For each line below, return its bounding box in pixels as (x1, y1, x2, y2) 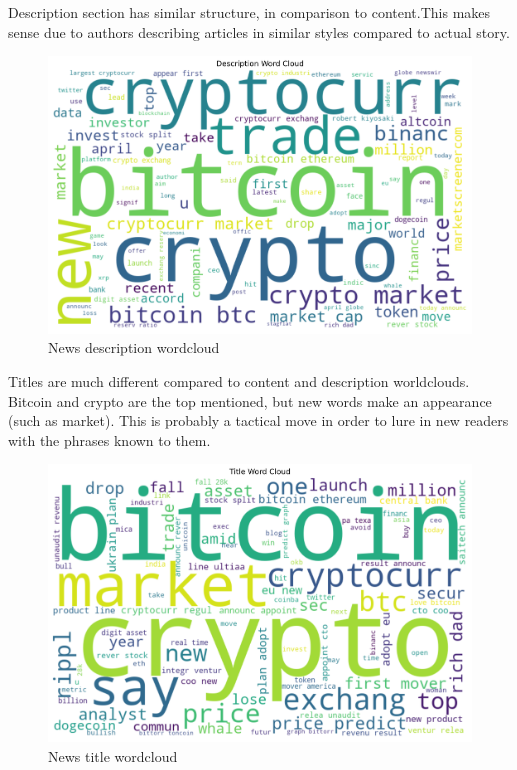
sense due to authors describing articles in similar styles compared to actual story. (8, 21, 510, 42)
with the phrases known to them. (8, 429, 211, 450)
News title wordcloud (48, 745, 178, 766)
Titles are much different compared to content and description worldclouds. (8, 371, 470, 392)
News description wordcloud (48, 337, 220, 358)
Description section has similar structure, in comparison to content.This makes (8, 2, 491, 22)
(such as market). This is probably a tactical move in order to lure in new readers (8, 410, 509, 431)
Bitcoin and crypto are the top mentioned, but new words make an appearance (8, 390, 492, 411)
